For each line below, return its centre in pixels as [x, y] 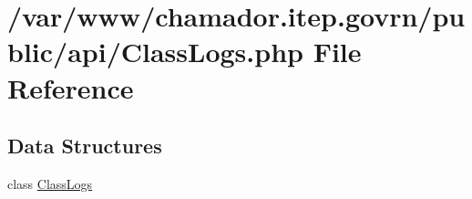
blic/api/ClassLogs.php [155, 52]
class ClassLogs [50, 183]
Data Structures [85, 146]
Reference [71, 87]
